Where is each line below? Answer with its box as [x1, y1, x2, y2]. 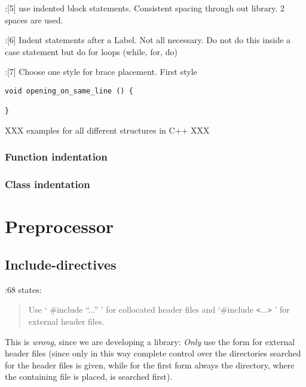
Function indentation [5, 149, 108, 164]
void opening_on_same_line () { [5, 86, 133, 95]
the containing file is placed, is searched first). [5, 370, 173, 383]
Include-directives [5, 255, 117, 273]
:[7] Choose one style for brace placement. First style [5, 65, 197, 78]
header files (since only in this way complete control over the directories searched [5, 347, 301, 359]
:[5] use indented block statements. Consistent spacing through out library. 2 [5, 2, 285, 14]
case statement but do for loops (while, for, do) [5, 45, 178, 58]
